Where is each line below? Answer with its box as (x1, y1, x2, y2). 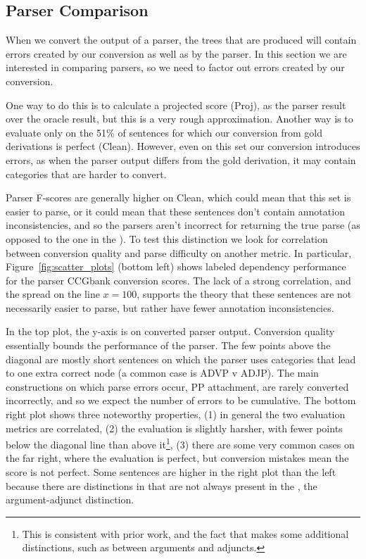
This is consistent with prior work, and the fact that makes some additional (22, 526, 349, 541)
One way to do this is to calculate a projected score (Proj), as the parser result (6, 97, 346, 112)
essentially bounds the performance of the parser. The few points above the (6, 338, 331, 353)
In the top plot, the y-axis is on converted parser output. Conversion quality (6, 324, 335, 339)
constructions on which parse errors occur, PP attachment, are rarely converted (6, 379, 349, 394)
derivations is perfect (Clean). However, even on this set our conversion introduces (6, 139, 360, 153)
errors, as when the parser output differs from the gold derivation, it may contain (6, 152, 356, 167)
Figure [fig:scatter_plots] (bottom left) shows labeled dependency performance (6, 259, 346, 274)
